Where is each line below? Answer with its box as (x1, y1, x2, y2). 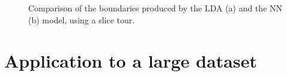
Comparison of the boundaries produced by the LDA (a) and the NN (28, 2, 283, 14)
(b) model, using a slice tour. (28, 13, 135, 26)
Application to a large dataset (4, 48, 257, 73)
